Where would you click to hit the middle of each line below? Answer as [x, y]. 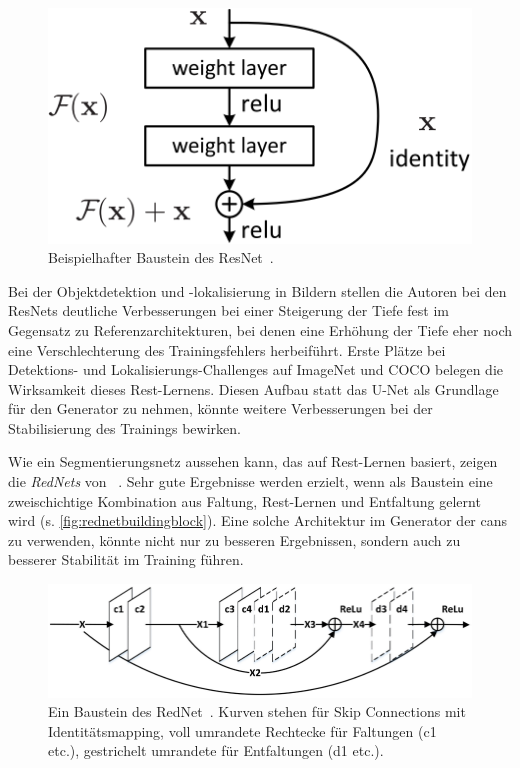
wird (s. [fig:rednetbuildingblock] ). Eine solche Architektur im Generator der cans [258, 520]
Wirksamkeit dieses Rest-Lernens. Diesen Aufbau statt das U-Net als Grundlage [253, 388]
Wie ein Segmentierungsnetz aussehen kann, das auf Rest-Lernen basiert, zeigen [253, 461]
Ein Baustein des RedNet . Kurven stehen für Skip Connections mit [257, 711]
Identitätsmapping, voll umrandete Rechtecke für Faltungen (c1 [242, 730]
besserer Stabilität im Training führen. [126, 559]
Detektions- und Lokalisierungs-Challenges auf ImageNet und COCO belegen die [256, 369]
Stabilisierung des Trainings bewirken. [124, 427]
